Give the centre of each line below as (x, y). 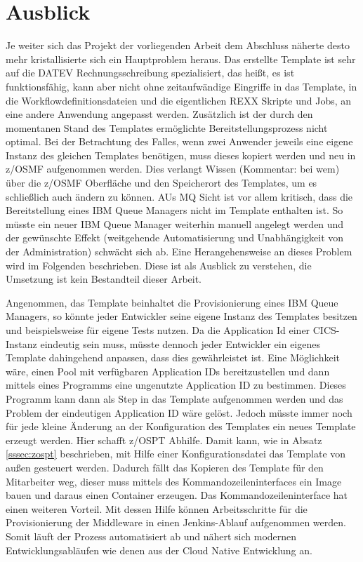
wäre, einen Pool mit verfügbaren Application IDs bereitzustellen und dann (168, 371)
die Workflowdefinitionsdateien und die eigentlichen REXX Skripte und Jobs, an (179, 100)
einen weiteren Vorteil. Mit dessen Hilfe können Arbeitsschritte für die (157, 508)
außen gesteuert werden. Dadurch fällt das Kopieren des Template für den (165, 467)
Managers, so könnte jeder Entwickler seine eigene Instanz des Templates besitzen (181, 316)
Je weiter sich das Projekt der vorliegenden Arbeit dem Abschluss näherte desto (178, 45)
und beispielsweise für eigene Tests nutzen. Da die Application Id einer (158, 330)
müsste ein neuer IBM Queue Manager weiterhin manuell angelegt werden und (175, 223)
